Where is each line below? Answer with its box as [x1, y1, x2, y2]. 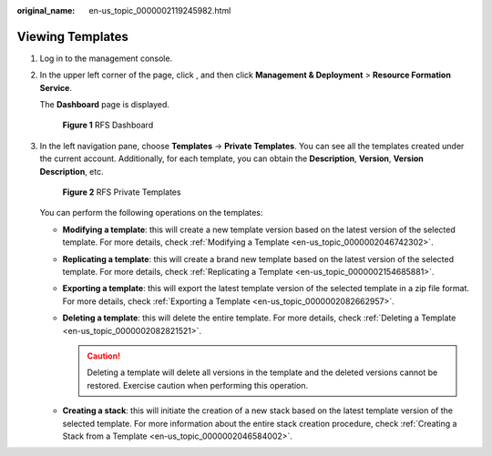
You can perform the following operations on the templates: [39, 208, 263, 218]
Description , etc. [39, 166, 104, 177]
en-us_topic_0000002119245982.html [88, 5, 231, 15]
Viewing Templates [16, 28, 129, 45]
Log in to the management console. [39, 53, 173, 64]
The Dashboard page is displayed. [39, 99, 170, 110]
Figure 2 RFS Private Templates [62, 187, 181, 198]
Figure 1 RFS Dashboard [62, 119, 154, 131]
